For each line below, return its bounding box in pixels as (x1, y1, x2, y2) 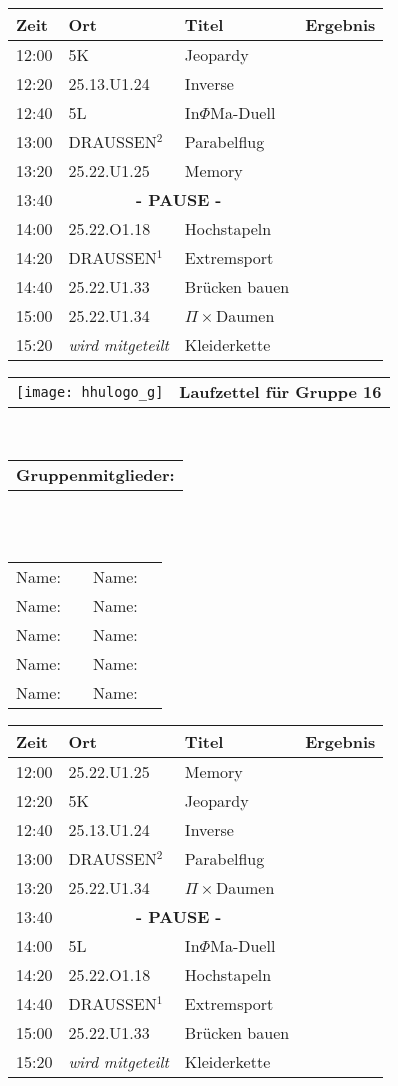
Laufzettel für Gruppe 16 (179, 380, 382, 403)
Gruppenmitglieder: (16, 462, 175, 486)
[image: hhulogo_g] (16, 383, 164, 400)
